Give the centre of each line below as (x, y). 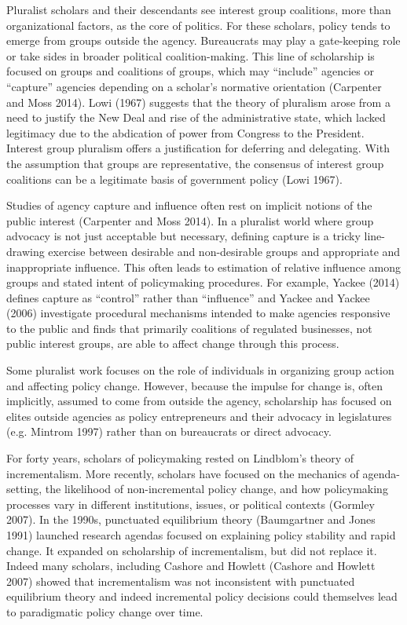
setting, (24, 489)
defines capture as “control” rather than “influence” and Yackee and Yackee (188, 297)
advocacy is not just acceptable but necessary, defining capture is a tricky (183, 236)
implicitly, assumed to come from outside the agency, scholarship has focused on (199, 401)
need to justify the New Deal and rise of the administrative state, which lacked (196, 117)
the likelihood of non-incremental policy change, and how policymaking (216, 489)
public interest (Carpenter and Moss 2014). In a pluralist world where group (190, 220)
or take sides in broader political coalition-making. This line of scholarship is (191, 55)
